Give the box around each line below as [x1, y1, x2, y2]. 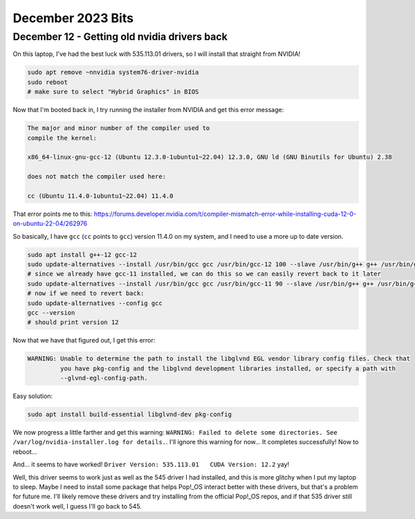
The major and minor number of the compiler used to [27, 125, 210, 132]
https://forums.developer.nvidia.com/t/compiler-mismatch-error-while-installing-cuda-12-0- [93, 210, 356, 218]
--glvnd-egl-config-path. [59, 374, 148, 382]
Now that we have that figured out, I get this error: [12, 336, 156, 345]
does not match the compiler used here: [27, 173, 166, 181]
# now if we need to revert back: [27, 289, 145, 298]
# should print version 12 [27, 318, 119, 327]
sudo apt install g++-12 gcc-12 [27, 251, 138, 259]
